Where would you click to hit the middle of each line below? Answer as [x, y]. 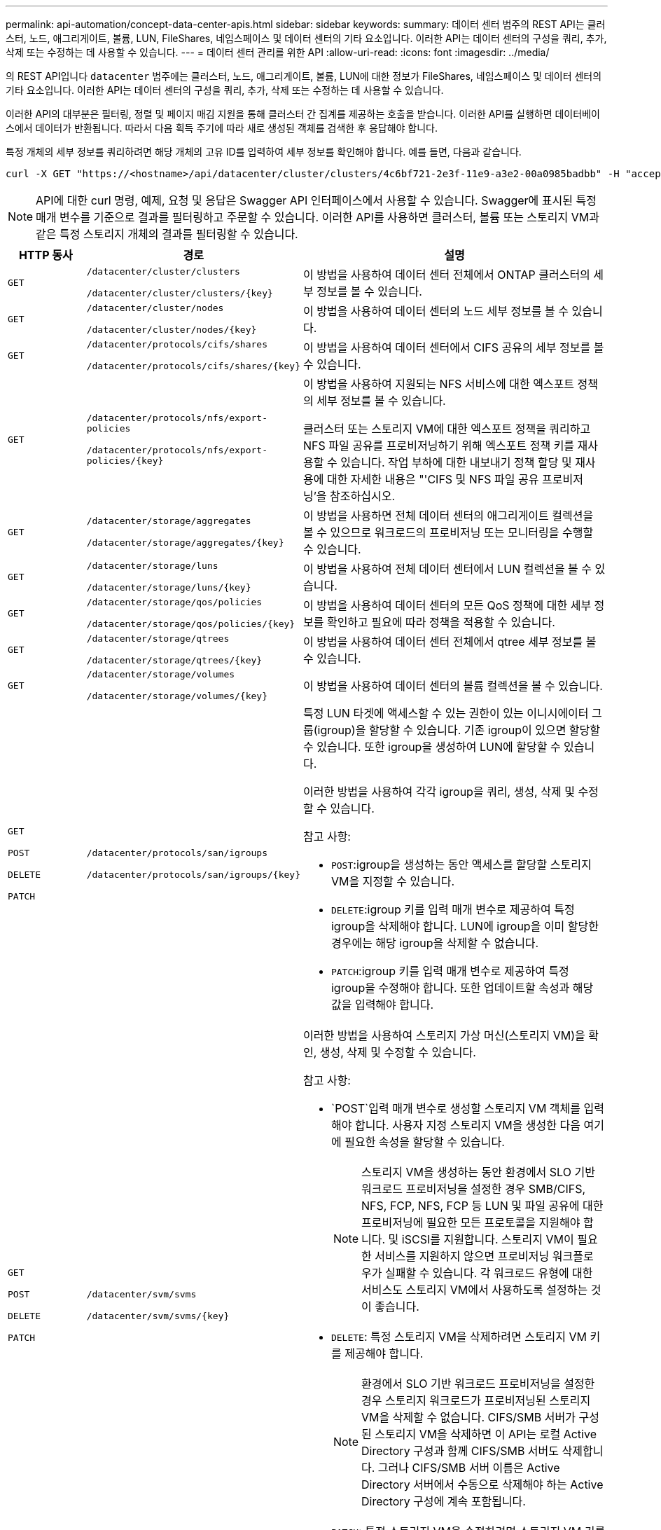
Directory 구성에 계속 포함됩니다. [444, 1501]
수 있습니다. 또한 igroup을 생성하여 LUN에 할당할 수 [432, 747]
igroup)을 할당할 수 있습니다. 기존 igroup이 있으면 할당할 [459, 730]
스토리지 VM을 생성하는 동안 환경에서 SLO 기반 [478, 1172]
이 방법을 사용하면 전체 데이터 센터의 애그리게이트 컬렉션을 [448, 516]
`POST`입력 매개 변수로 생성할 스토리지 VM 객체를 [455, 1108]
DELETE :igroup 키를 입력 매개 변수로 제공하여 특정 [453, 909]
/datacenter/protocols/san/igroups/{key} [193, 875]
